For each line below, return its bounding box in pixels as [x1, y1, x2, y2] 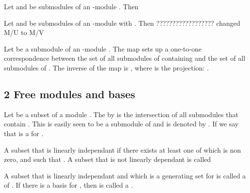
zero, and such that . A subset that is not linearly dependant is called [4, 154, 211, 164]
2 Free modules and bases [4, 86, 135, 101]
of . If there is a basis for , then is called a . [4, 180, 133, 190]
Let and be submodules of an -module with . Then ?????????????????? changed [4, 18, 240, 28]
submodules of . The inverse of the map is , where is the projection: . [4, 62, 209, 72]
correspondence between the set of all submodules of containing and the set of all [4, 53, 246, 63]
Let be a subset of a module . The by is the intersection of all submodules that [4, 109, 238, 119]
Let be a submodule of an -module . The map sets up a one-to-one [4, 43, 202, 53]
